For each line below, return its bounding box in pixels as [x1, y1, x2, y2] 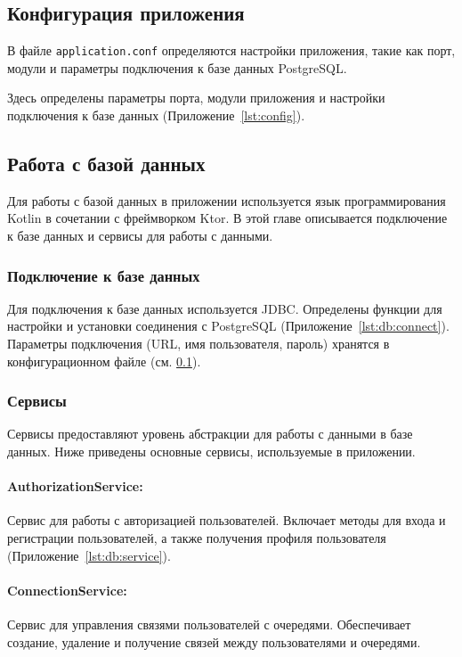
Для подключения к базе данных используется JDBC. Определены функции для [7, 299, 442, 317]
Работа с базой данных [7, 150, 206, 177]
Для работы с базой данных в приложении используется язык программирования [7, 191, 446, 209]
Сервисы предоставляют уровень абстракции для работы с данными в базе [7, 424, 413, 443]
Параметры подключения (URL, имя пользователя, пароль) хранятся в [7, 334, 390, 353]
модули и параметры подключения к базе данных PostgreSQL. [7, 58, 347, 77]
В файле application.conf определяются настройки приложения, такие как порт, [7, 41, 456, 60]
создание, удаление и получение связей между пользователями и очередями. [7, 632, 421, 651]
